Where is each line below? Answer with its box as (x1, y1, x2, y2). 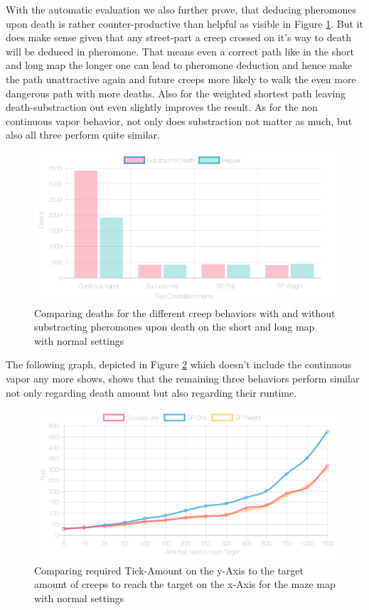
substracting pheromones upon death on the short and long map (34, 319, 315, 334)
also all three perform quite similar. (6, 127, 160, 142)
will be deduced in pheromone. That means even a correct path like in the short (6, 43, 354, 58)
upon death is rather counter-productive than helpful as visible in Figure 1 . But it (6, 16, 363, 31)
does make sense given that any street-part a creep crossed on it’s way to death (6, 30, 351, 45)
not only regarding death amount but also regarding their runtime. (6, 385, 297, 400)
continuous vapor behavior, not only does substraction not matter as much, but (6, 113, 353, 128)
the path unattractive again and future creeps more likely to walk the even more (6, 71, 356, 86)
